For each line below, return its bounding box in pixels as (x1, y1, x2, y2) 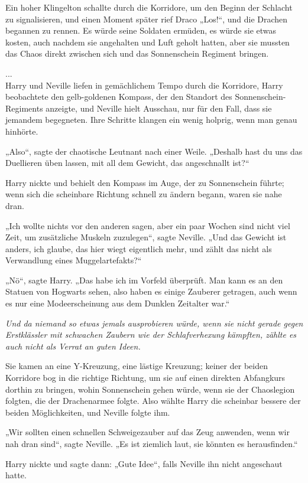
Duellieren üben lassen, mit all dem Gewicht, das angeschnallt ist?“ (5, 156, 249, 169)
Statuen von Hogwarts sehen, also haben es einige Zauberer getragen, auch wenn (5, 285, 297, 298)
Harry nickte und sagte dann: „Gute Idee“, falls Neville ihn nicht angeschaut (5, 457, 283, 469)
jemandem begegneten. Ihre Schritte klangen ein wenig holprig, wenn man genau (5, 113, 297, 126)
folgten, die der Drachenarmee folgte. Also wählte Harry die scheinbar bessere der (5, 394, 301, 407)
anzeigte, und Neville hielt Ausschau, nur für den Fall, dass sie (46, 102, 272, 114)
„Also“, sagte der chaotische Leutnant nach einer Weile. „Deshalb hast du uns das (5, 145, 303, 157)
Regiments (5, 102, 43, 114)
